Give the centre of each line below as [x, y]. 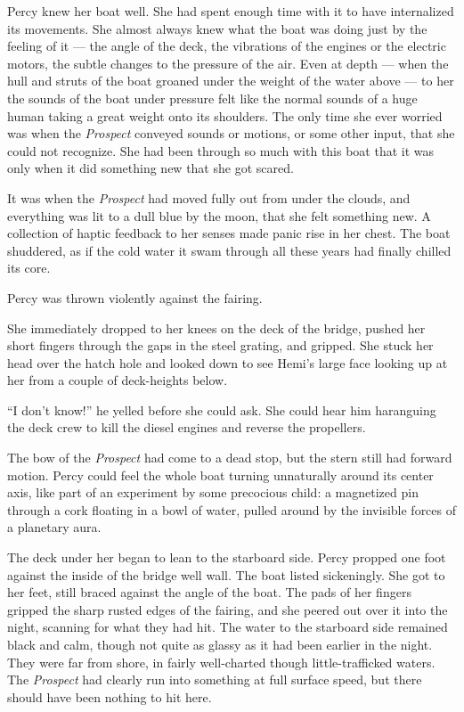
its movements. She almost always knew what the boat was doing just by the [217, 28]
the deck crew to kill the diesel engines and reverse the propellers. [187, 427]
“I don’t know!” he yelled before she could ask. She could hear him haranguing [222, 409]
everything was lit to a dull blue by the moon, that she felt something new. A [219, 215]
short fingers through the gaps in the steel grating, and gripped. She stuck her [220, 345]
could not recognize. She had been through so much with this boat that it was [221, 150]
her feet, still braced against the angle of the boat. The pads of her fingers [209, 592]
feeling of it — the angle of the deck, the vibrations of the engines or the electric [227, 46]
